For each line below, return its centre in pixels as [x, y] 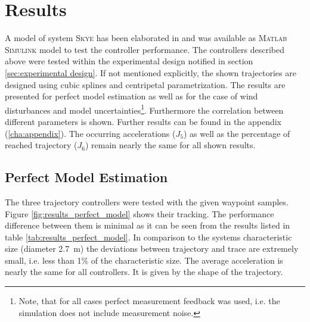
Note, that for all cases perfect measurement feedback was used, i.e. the [149, 301]
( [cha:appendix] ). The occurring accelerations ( [90, 133]
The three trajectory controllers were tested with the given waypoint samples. [147, 201]
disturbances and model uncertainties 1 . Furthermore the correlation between [144, 109]
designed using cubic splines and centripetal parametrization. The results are [145, 84]
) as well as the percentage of [237, 133]
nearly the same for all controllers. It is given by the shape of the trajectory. [144, 272]
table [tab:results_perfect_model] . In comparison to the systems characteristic [148, 237]
